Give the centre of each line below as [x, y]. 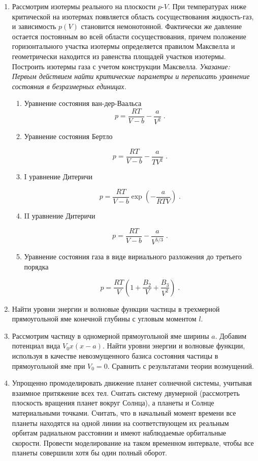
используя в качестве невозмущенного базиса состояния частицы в [115, 355]
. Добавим [231, 335]
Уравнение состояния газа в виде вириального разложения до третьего [133, 256]
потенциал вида [36, 346]
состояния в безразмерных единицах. [69, 86]
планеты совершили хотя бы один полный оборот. [89, 453]
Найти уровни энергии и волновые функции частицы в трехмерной [116, 308]
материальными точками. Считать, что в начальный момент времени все [124, 412]
